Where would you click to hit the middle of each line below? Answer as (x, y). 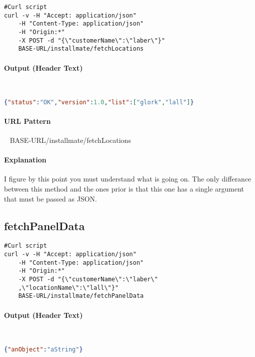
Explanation (25, 160)
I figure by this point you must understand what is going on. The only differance (128, 179)
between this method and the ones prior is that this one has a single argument (124, 188)
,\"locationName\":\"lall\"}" (68, 288)
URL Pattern (27, 121)
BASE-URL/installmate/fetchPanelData (81, 296)
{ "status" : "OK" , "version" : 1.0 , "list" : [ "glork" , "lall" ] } (99, 103)
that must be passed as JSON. (50, 198)
